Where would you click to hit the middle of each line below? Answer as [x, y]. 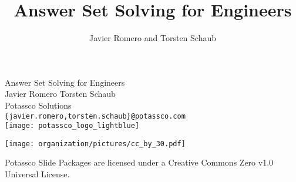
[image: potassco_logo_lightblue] [72, 126]
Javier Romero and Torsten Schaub [153, 38]
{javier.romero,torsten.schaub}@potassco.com [95, 116]
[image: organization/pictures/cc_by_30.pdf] [95, 144]
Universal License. [37, 174]
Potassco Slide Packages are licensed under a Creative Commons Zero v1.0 [139, 162]
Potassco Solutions [38, 105]
